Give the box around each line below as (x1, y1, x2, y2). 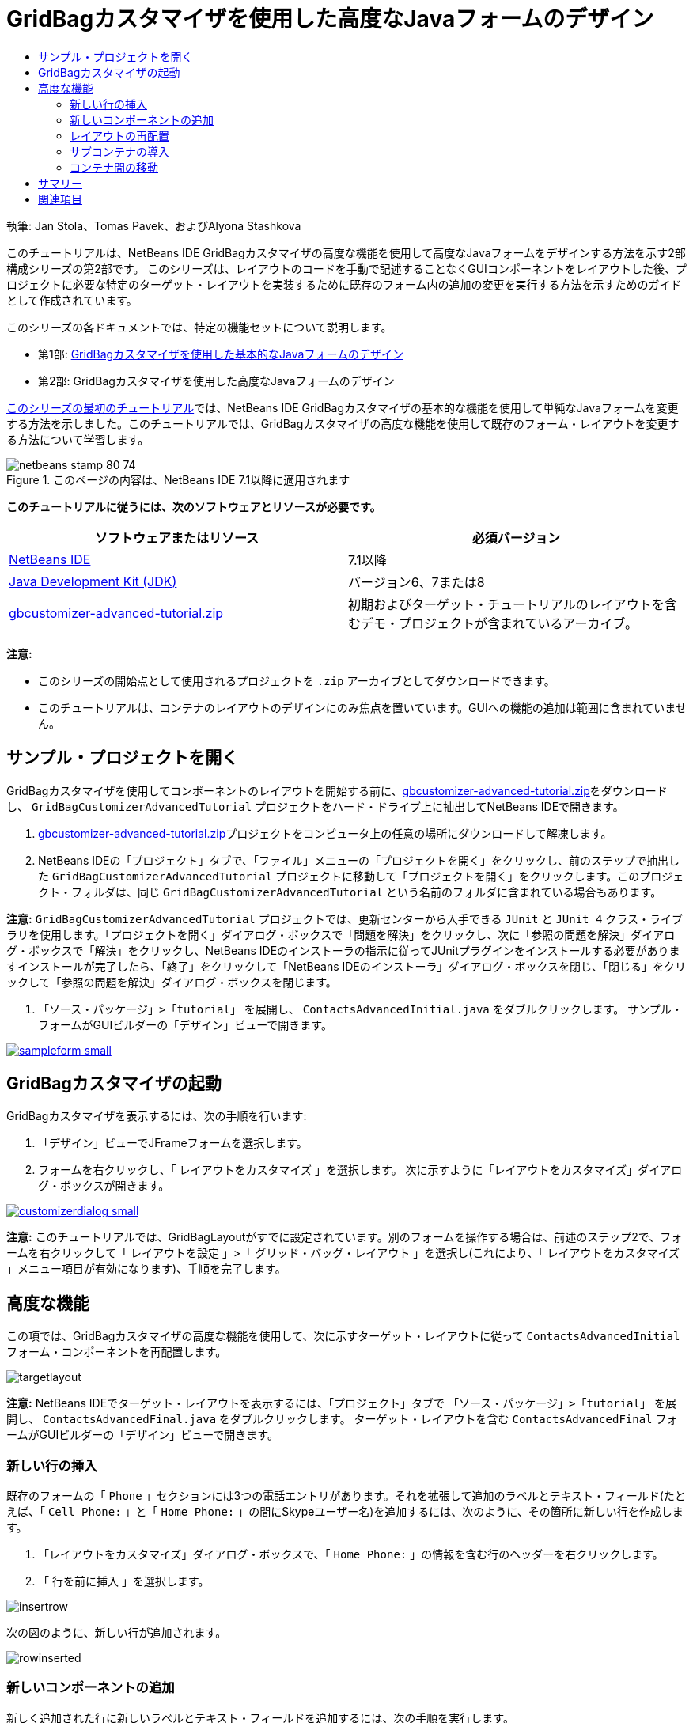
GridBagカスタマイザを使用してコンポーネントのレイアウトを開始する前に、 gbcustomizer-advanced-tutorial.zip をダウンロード (6, 783, 668, 797)
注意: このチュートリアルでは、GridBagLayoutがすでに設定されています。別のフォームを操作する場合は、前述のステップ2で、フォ (6, 1230, 683, 1244)
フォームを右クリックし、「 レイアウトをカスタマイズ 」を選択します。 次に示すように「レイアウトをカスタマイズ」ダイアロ (38, 1163, 683, 1177)
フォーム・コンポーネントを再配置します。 (6, 1345, 227, 1359)
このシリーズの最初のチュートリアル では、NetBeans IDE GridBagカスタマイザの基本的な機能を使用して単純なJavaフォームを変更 (6, 400, 679, 415)
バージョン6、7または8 (348, 574, 485, 590)
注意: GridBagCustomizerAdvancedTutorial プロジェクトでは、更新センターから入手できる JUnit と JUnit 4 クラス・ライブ (6, 911, 684, 926)
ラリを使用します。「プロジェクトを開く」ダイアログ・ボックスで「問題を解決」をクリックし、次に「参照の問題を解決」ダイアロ (6, 927, 676, 941)
